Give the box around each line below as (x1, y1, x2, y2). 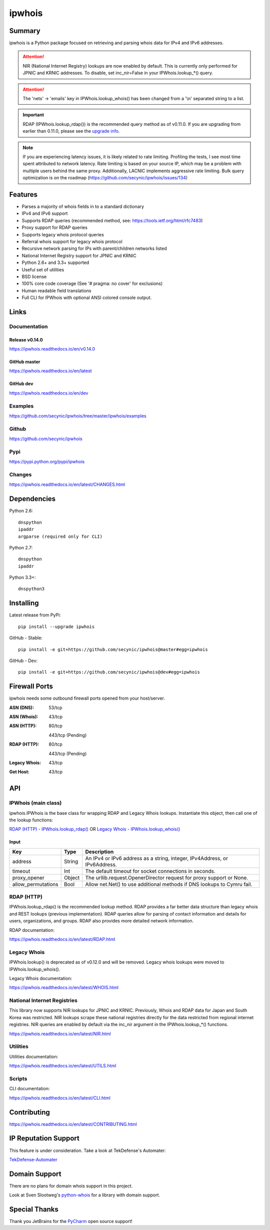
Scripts (9, 1075, 27, 1082)
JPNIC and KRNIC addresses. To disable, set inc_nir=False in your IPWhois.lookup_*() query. (22, 70, 213, 76)
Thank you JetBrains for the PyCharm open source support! (9, 1218, 132, 1224)
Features (9, 190, 37, 199)
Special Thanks (9, 1205, 58, 1213)
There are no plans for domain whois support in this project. (9, 1182, 133, 1189)
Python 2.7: (9, 544, 33, 550)
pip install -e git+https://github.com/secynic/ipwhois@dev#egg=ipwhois (18, 669, 200, 675)
